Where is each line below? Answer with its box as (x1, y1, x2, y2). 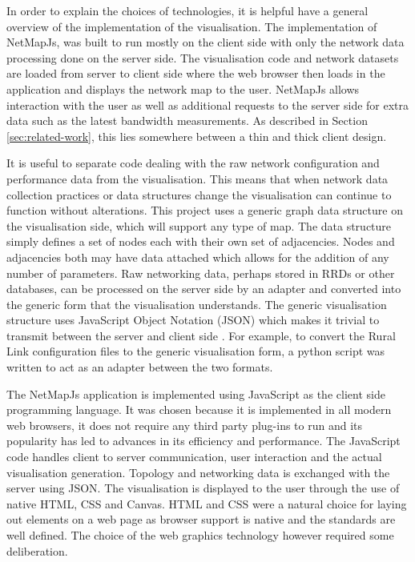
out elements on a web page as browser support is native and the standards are (6, 511, 396, 528)
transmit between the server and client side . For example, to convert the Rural (6, 327, 396, 343)
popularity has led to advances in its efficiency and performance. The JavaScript (6, 432, 401, 449)
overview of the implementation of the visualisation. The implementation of (6, 18, 377, 34)
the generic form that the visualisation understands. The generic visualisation (6, 295, 387, 312)
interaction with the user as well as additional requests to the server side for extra (6, 96, 409, 113)
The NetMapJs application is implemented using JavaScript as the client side (6, 385, 385, 402)
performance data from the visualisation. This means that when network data (6, 170, 389, 187)
